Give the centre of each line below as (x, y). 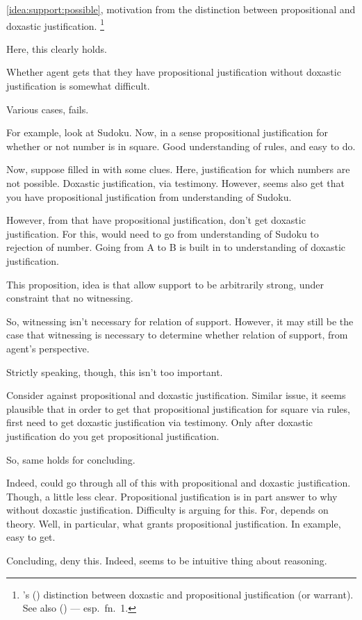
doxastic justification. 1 (55, 24)
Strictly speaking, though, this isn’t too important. (115, 372)
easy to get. (31, 537)
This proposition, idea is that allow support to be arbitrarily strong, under (165, 284)
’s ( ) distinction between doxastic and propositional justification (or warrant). (188, 594)
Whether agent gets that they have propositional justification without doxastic (174, 72)
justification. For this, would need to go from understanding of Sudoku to (163, 233)
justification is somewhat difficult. (78, 86)
